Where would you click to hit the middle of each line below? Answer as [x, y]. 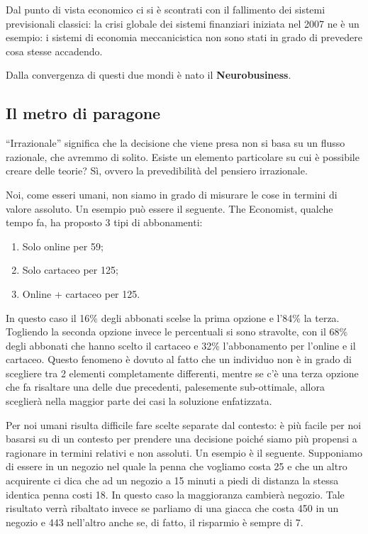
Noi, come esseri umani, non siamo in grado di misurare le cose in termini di [172, 194]
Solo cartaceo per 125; [70, 270]
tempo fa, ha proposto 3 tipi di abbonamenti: [104, 222]
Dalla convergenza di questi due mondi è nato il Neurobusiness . [149, 75]
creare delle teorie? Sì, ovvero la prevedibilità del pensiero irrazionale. [157, 171]
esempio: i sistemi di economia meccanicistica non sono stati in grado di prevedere [184, 37]
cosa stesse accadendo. [54, 51]
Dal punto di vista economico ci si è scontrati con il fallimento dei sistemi [166, 9]
